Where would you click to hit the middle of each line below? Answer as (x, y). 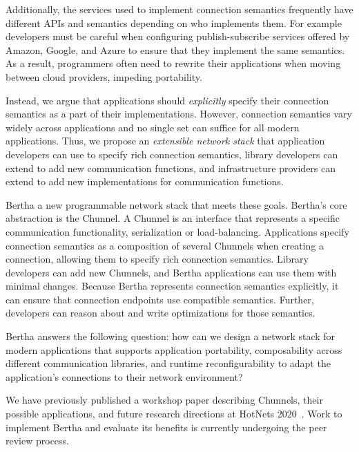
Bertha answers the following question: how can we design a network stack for (171, 336)
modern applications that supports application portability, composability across (174, 349)
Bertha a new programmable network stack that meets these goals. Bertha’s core (176, 204)
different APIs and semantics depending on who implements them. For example (174, 22)
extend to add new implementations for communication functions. (145, 181)
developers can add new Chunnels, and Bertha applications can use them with (171, 272)
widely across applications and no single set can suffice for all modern (153, 127)
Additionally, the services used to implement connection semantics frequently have (179, 9)
